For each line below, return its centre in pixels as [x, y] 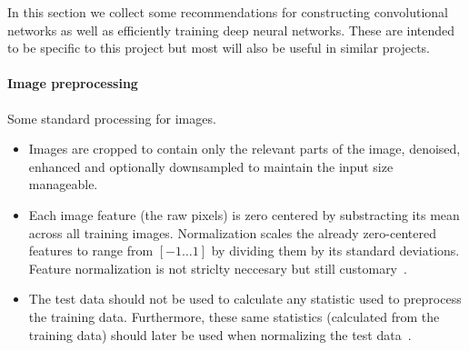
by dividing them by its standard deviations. [335, 251]
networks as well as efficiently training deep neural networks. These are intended [231, 30]
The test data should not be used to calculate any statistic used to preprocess [245, 299]
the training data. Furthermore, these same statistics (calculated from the [234, 316]
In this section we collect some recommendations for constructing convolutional [228, 12]
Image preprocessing [73, 83]
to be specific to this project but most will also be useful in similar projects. [219, 48]
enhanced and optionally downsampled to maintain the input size [211, 166]
